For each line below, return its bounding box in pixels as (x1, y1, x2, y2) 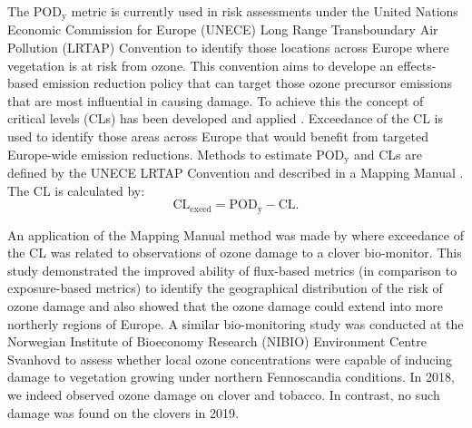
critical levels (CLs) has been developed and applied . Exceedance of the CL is (7, 109, 444, 128)
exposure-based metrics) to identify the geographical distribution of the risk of (7, 278, 443, 297)
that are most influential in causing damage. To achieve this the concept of (7, 91, 424, 110)
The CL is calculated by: (7, 180, 145, 199)
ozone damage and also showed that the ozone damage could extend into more (7, 297, 444, 316)
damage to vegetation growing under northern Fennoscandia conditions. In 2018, (7, 367, 455, 386)
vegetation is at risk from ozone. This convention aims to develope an (7, 55, 394, 74)
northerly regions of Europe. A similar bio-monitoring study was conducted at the (7, 314, 464, 333)
